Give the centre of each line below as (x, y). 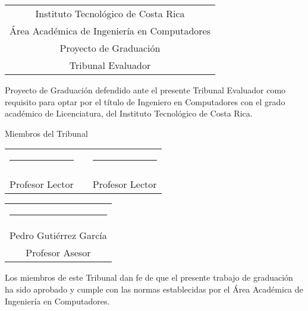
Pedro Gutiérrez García (58, 235)
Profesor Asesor (58, 253)
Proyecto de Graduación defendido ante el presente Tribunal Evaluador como (145, 90)
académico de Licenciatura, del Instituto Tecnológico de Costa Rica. (129, 113)
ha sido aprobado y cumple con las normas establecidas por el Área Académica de (154, 289)
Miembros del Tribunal (46, 133)
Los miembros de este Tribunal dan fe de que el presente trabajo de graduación (149, 277)
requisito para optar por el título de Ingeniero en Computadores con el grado (145, 101)
